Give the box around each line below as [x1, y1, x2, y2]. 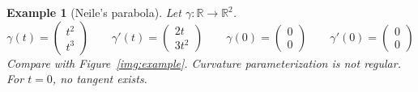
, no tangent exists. [52, 70, 147, 87]
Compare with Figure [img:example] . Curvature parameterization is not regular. [6, 54, 401, 71]
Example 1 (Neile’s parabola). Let [6, 4, 181, 20]
